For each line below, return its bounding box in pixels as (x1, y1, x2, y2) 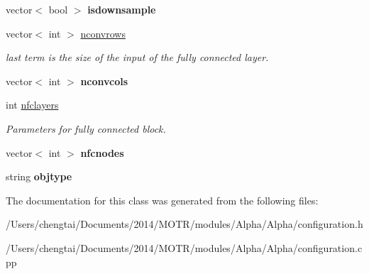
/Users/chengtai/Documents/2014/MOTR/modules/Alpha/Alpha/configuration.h (6, 217, 363, 231)
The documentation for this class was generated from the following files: (6, 192, 319, 207)
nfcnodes (80, 145, 124, 160)
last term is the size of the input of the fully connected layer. (6, 50, 269, 65)
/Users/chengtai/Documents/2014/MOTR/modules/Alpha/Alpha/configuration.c (6, 240, 363, 255)
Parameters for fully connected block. (6, 121, 166, 136)
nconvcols (80, 73, 128, 88)
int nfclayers (6, 97, 59, 112)
